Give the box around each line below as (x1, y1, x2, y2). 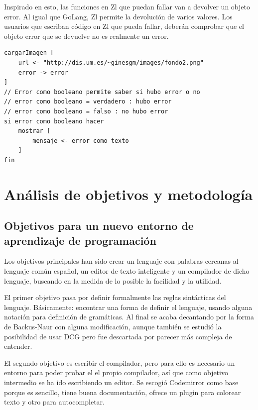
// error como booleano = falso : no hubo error (4, 107, 168, 115)
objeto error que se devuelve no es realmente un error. (4, 30, 169, 41)
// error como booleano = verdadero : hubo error (4, 98, 172, 105)
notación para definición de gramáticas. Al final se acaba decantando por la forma (4, 311, 254, 322)
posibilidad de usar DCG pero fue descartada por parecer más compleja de (4, 331, 232, 341)
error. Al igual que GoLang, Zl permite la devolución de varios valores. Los (4, 11, 233, 21)
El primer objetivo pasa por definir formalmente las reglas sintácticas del (4, 292, 226, 303)
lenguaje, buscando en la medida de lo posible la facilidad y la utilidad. (4, 275, 222, 286)
